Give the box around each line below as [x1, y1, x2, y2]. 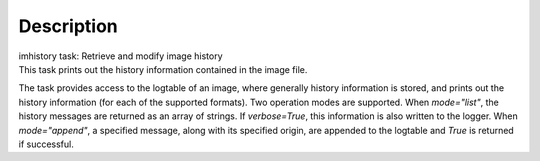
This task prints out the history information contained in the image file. [18, 63, 308, 75]
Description [18, 15, 119, 37]
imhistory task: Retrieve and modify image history [18, 50, 224, 62]
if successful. [18, 138, 74, 150]
